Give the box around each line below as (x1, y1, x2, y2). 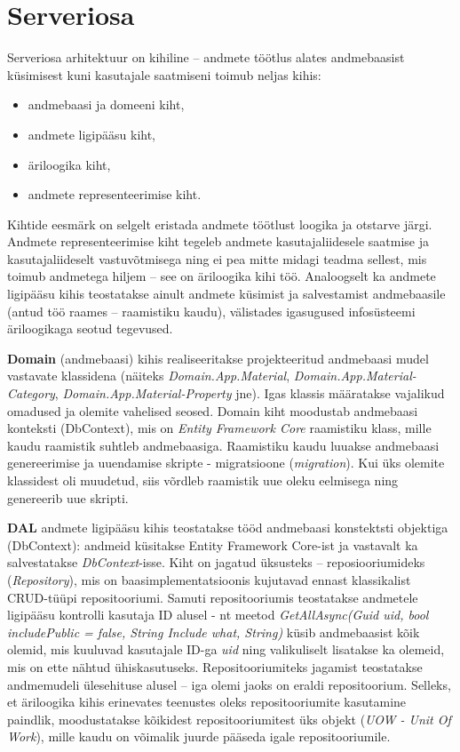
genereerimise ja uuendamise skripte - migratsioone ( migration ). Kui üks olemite (7, 453, 445, 472)
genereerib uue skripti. (7, 488, 129, 507)
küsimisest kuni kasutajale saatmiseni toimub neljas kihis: (7, 65, 321, 84)
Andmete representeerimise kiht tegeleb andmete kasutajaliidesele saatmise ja (7, 232, 429, 251)
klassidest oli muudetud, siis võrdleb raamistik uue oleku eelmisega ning (7, 471, 399, 489)
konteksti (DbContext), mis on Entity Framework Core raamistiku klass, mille (7, 419, 432, 437)
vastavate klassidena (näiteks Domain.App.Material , (7, 366, 290, 385)
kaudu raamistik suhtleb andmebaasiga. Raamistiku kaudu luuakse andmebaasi (7, 436, 440, 454)
